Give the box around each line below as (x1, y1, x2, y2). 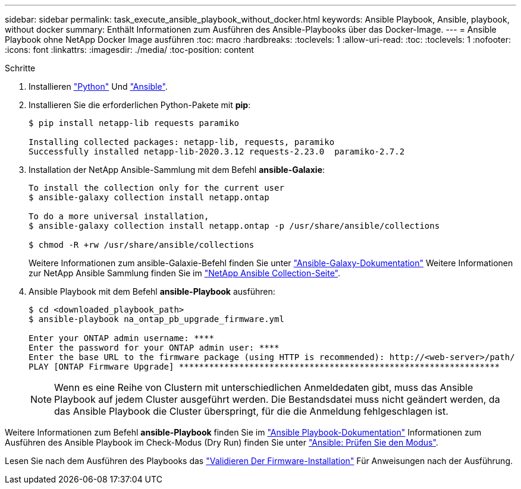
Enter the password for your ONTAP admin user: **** (29, 343, 280, 352)
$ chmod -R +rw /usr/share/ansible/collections (29, 240, 255, 250)
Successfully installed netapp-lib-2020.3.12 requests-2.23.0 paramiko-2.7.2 (29, 147, 405, 156)
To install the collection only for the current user (29, 183, 284, 193)
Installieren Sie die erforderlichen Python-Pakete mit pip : (29, 100, 251, 110)
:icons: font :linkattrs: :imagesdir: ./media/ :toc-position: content (5, 45, 254, 55)
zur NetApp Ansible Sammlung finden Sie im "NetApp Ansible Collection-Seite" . (29, 268, 341, 278)
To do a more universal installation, (29, 212, 209, 221)
